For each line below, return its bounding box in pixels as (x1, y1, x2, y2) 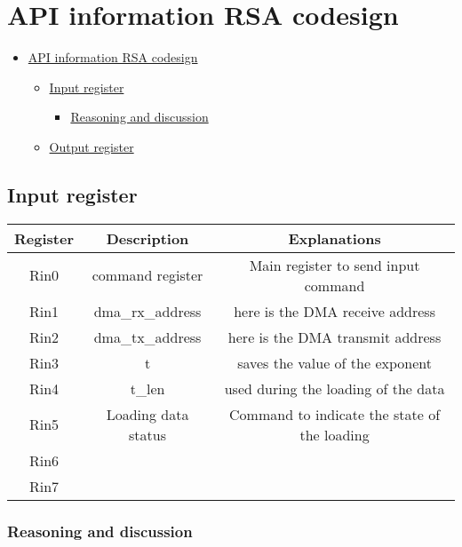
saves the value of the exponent (237, 352, 432, 373)
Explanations (288, 227, 381, 249)
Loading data (106, 403, 189, 424)
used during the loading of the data (224, 377, 445, 399)
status (129, 424, 167, 445)
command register (92, 265, 203, 286)
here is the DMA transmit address (227, 326, 442, 347)
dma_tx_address (93, 326, 202, 347)
